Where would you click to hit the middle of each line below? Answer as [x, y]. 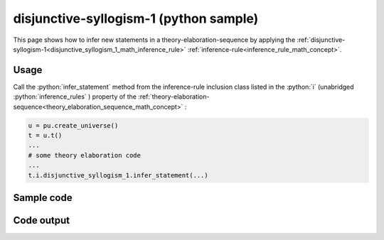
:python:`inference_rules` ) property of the [75, 97]
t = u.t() [45, 135]
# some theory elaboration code [85, 155]
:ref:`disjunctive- [321, 40]
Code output [42, 220]
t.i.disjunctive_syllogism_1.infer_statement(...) [118, 175]
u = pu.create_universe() [73, 125]
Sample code [43, 198]
